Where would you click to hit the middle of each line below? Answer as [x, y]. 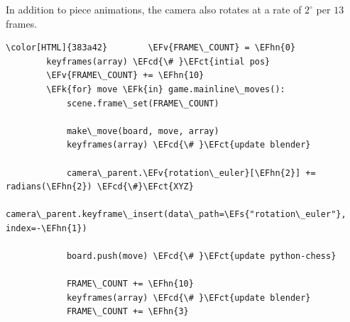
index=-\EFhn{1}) [47, 228]
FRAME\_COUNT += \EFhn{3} [127, 312]
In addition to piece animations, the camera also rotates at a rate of [154, 9]
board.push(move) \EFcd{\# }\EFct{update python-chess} [201, 256]
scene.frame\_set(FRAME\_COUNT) [143, 103]
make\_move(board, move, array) [143, 131]
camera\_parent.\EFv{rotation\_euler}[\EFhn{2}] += [191, 173]
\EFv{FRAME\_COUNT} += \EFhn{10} [125, 76]
